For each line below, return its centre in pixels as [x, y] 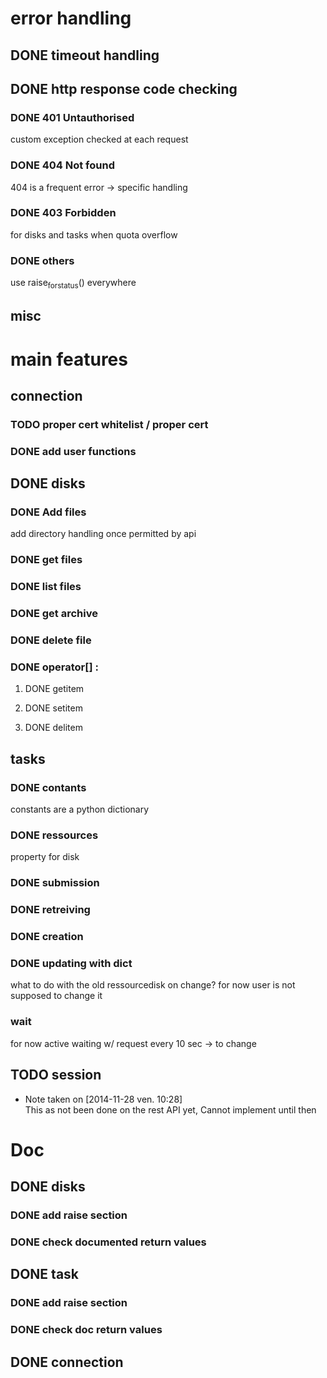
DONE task [45, 1274]
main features [69, 359]
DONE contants [48, 787]
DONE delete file [51, 640]
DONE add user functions [73, 451]
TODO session [56, 1075]
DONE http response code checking [124, 88]
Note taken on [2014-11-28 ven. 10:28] [103, 1099]
